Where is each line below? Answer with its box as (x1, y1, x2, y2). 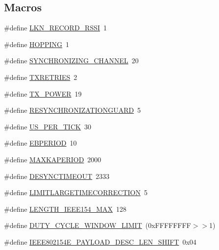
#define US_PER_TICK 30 (4, 121, 91, 131)
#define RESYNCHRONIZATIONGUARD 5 (4, 105, 141, 115)
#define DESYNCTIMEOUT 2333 (4, 171, 110, 181)
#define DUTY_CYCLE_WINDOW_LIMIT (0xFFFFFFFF (4, 220, 191, 230)
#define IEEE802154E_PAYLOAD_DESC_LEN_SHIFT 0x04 (4, 236, 196, 247)
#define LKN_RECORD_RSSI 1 (4, 23, 107, 33)
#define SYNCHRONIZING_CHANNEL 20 (4, 55, 139, 66)
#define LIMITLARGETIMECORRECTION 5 (4, 187, 147, 198)
